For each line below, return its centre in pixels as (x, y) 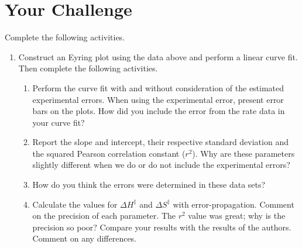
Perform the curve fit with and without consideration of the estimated (158, 87)
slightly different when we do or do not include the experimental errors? (161, 165)
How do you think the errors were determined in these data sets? (149, 185)
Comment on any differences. (85, 238)
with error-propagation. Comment (234, 204)
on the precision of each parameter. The (104, 216)
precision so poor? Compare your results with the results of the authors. (162, 227)
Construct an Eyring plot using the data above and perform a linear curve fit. (158, 56)
